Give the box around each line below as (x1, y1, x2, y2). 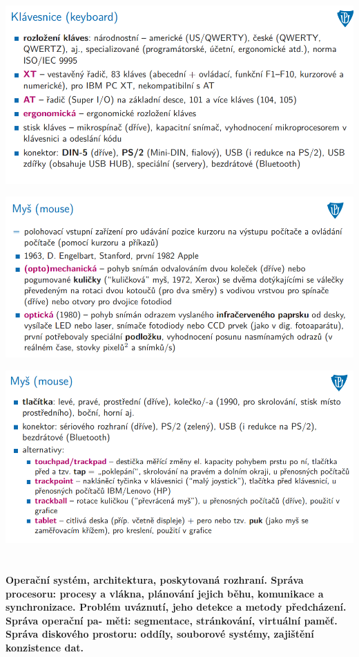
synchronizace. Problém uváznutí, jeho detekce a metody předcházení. (6, 600, 347, 614)
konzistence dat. (6, 640, 84, 654)
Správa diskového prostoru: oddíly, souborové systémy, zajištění (6, 627, 314, 641)
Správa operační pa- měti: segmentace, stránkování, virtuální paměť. (6, 613, 338, 627)
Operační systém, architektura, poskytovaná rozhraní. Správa (6, 573, 304, 587)
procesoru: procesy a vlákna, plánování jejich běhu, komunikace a (6, 586, 324, 600)
